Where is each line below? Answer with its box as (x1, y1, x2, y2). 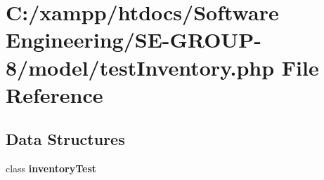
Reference (6, 80, 103, 109)
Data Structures (6, 128, 125, 150)
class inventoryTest (6, 161, 96, 176)
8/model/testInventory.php (6, 53, 275, 81)
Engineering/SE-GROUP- (6, 25, 261, 54)
